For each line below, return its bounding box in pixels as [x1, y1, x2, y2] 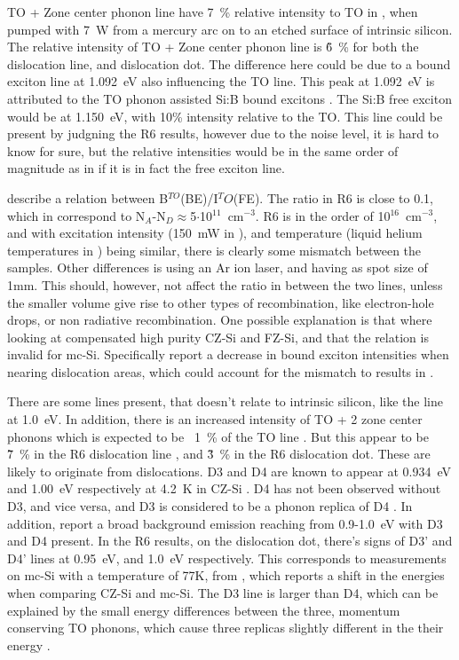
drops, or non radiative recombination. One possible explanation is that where [7, 310, 432, 329]
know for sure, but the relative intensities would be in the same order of [7, 141, 399, 160]
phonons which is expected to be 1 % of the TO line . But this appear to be [7, 427, 429, 445]
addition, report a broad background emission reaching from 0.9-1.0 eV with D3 [7, 514, 443, 532]
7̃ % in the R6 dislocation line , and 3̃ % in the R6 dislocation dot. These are [7, 444, 431, 463]
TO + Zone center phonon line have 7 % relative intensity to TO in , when [7, 3, 418, 20]
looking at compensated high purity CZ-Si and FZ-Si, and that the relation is [7, 327, 429, 346]
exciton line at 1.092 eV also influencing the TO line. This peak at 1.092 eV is [7, 72, 435, 90]
